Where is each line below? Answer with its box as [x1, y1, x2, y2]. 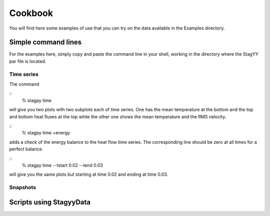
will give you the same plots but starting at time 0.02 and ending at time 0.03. [9, 171, 168, 177]
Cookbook [9, 8, 53, 19]
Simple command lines [9, 38, 82, 47]
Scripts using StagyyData [9, 198, 91, 206]
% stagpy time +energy [21, 130, 70, 136]
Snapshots [9, 184, 36, 191]
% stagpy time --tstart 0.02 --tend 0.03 [21, 162, 103, 168]
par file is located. [9, 58, 46, 64]
